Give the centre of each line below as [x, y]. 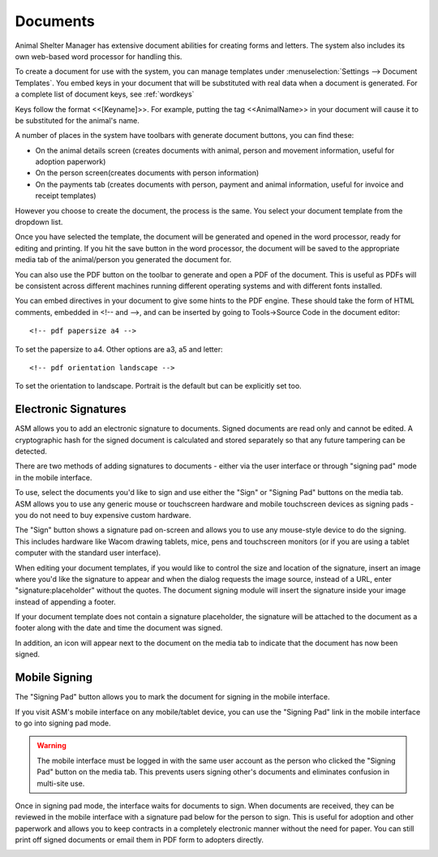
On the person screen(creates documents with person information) [147, 173]
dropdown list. [39, 222]
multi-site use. [61, 783]
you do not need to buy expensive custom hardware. [103, 515]
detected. [31, 451]
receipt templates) [66, 196]
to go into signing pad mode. [63, 723]
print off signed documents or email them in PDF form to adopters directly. [139, 840]
